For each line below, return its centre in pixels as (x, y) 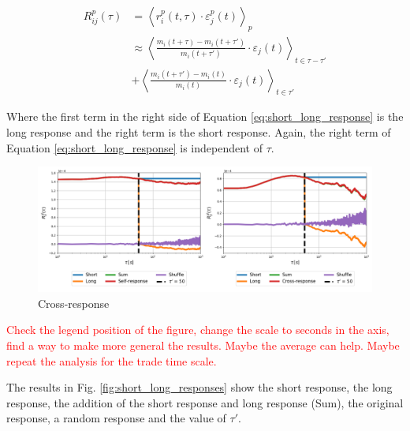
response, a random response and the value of (116, 418)
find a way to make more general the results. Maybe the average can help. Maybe (203, 345)
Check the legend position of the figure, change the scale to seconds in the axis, (198, 330)
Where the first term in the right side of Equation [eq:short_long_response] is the (205, 116)
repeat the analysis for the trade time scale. (112, 360)
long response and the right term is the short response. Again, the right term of (199, 132)
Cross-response (74, 303)
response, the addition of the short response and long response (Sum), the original (205, 402)
